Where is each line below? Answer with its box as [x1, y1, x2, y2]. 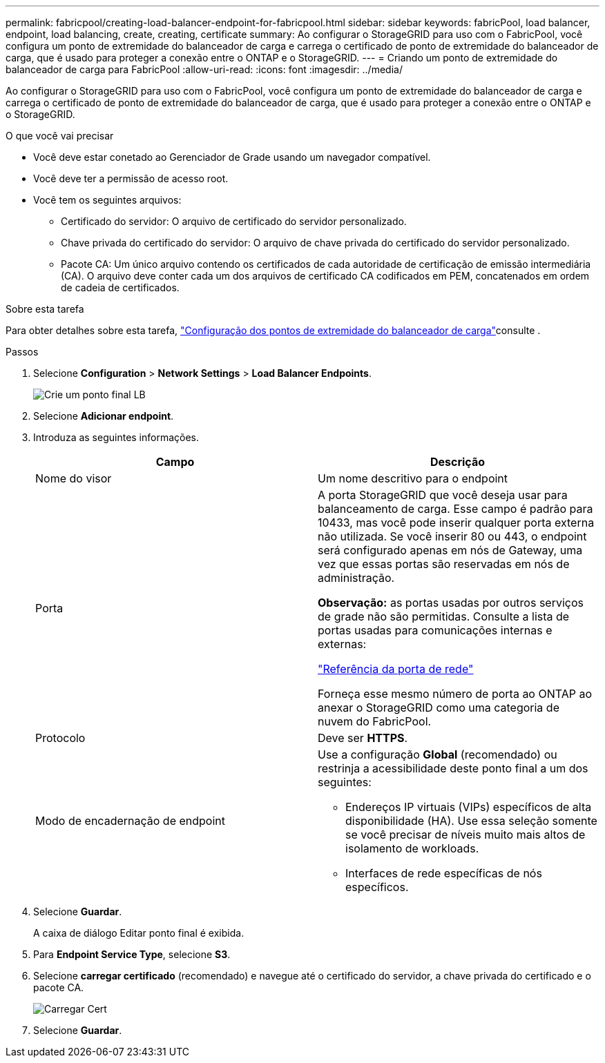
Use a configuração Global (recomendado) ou [318, 748, 557, 761]
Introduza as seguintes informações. [33, 431, 200, 443]
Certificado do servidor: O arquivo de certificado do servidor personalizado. [61, 215, 407, 227]
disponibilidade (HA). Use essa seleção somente [345, 814, 597, 828]
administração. [318, 571, 395, 585]
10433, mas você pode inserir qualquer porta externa [318, 516, 595, 529]
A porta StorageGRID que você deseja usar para [318, 488, 568, 502]
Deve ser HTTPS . [318, 731, 408, 745]
